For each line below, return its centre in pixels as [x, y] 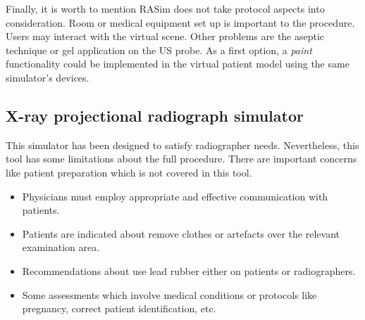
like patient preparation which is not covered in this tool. [129, 172]
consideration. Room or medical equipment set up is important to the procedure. [180, 22]
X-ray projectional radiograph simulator [155, 115]
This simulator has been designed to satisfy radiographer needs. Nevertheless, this [182, 145]
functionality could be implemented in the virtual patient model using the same [178, 64]
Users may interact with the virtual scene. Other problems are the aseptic [165, 36]
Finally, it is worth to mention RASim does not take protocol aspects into [165, 8]
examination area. [61, 247]
